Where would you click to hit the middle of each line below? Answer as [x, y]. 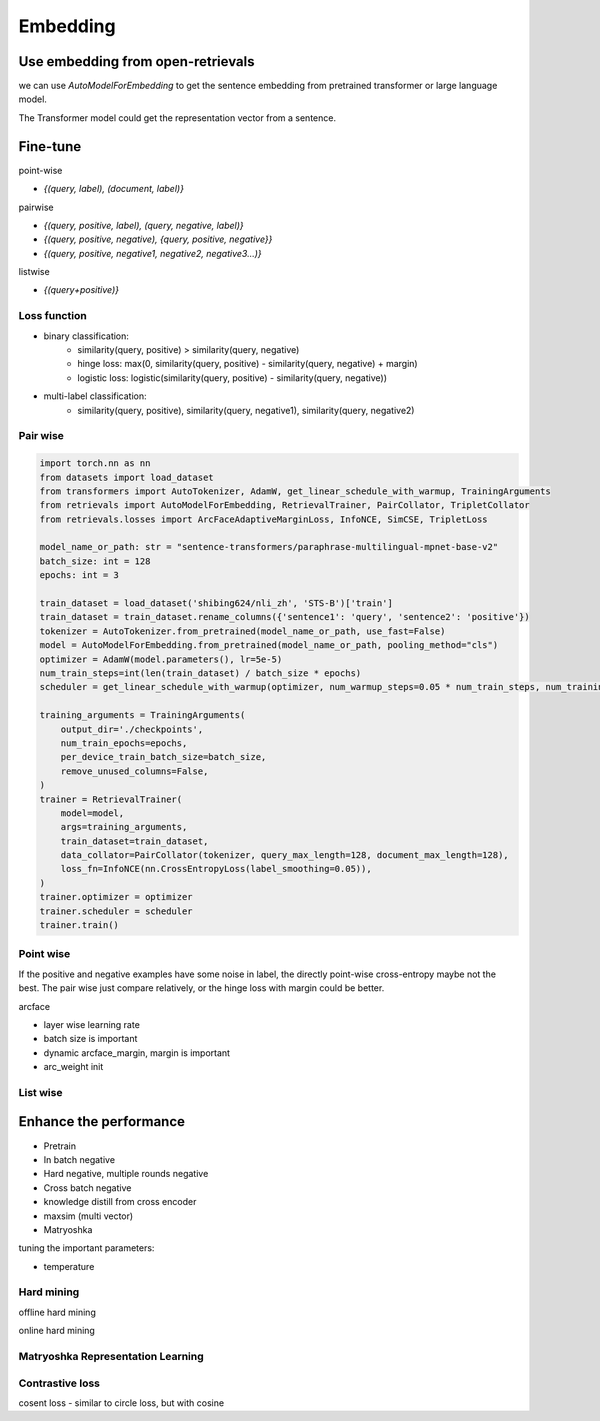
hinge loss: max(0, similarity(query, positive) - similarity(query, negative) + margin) [248, 364]
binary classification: [86, 336]
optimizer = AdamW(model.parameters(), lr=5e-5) [161, 659]
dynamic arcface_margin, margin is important [136, 1052]
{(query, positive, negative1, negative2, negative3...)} [152, 253]
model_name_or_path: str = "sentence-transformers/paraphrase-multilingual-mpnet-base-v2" [269, 547]
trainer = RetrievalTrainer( [111, 799]
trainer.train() [79, 925]
